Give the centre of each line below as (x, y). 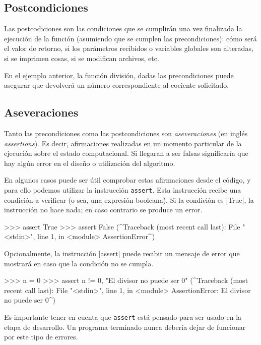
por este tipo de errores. (41, 337)
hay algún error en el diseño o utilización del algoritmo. (90, 163)
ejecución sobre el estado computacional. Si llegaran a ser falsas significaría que (126, 153)
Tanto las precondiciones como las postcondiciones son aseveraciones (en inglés (126, 133)
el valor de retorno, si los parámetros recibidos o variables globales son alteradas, (129, 48)
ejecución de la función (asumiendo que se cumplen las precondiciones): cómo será (130, 38)
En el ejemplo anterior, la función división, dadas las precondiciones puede (119, 75)
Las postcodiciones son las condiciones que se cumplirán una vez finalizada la (123, 28)
